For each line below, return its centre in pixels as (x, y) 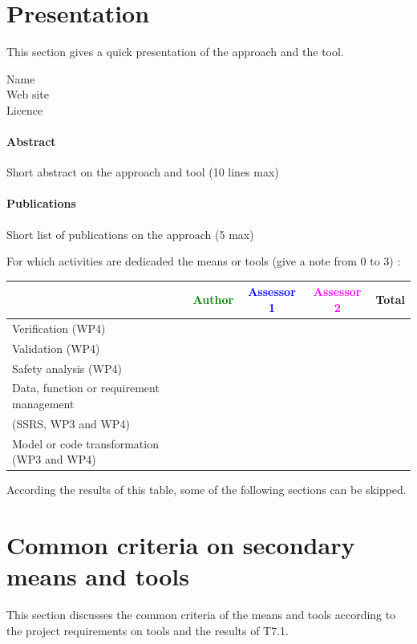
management (43, 403)
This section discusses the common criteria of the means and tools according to (201, 615)
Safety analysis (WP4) (67, 368)
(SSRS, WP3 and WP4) (71, 423)
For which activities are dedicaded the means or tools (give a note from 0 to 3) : (204, 261)
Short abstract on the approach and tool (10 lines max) (143, 172)
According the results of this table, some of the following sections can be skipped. (206, 490)
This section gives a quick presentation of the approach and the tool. (175, 52)
